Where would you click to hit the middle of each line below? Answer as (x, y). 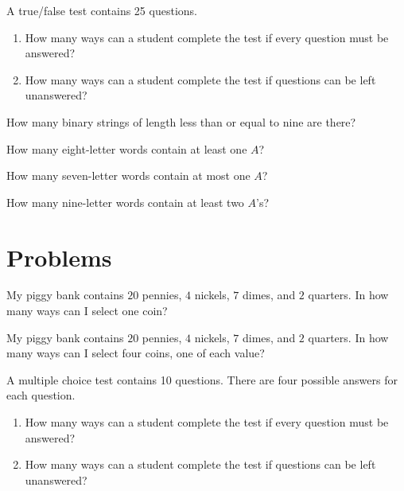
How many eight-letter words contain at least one (127, 148)
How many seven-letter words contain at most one (128, 175)
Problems (59, 257)
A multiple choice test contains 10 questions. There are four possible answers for (202, 379)
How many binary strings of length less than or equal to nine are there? (181, 121)
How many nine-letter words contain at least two (125, 202)
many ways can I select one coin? (87, 311)
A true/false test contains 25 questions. (102, 10)
